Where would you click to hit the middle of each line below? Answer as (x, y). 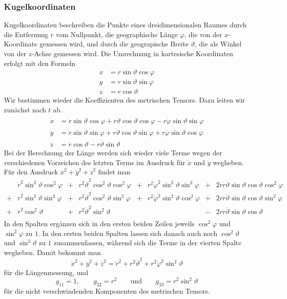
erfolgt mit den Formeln (40, 63)
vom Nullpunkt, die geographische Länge (117, 34)
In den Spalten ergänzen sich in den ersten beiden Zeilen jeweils (99, 224)
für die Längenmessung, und (46, 272)
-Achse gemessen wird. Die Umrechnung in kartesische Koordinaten (133, 53)
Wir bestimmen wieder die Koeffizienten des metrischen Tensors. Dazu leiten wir (124, 100)
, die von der (203, 34)
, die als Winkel (218, 44)
